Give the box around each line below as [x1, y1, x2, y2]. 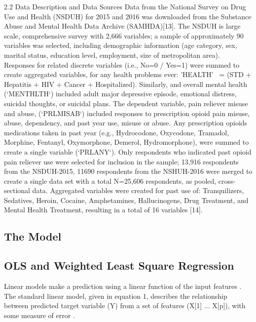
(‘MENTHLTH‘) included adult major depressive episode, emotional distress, [4, 88, 237, 99]
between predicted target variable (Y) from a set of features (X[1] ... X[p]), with [4, 300, 246, 311]
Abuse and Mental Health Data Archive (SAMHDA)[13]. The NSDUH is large [4, 21, 241, 31]
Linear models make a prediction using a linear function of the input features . [4, 281, 242, 291]
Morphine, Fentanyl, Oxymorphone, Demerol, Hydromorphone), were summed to [4, 137, 249, 147]
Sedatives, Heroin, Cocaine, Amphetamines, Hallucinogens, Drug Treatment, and [4, 195, 249, 205]
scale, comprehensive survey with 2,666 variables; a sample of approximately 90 [4, 30, 244, 40]
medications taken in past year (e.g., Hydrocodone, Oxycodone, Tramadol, [4, 127, 229, 137]
